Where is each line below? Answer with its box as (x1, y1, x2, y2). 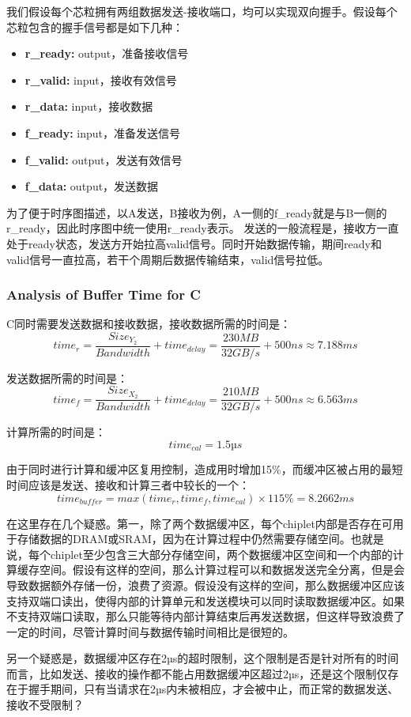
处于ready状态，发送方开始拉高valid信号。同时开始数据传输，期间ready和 (6, 235, 382, 251)
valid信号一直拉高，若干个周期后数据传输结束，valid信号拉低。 (6, 251, 330, 267)
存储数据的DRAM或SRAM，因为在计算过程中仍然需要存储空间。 (17, 530, 351, 547)
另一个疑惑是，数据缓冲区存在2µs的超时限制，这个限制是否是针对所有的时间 (6, 650, 399, 666)
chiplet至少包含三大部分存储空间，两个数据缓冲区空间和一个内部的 (50, 545, 393, 562)
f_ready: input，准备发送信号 (25, 124, 180, 141)
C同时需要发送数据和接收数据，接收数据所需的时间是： (6, 315, 292, 332)
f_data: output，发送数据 (25, 178, 159, 194)
